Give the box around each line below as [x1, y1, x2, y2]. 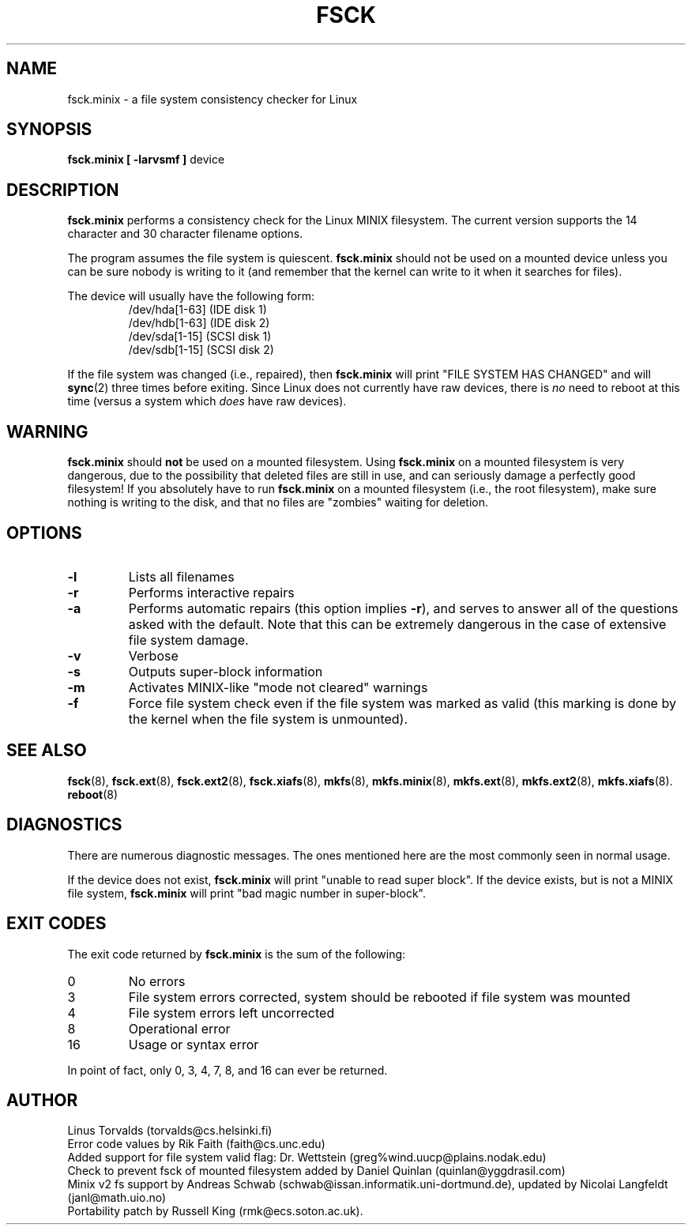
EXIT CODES [6, 913, 107, 934]
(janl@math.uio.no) [67, 1191, 167, 1205]
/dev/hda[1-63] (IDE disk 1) [128, 303, 267, 317]
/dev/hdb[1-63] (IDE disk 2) [128, 316, 270, 330]
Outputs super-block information [128, 663, 323, 679]
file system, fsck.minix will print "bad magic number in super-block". [67, 886, 427, 900]
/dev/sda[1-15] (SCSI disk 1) [128, 329, 272, 344]
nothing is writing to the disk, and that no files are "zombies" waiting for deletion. [67, 495, 488, 510]
